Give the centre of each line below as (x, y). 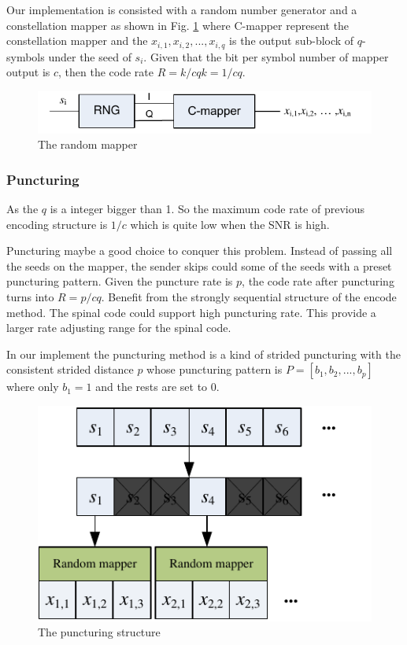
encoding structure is (57, 224)
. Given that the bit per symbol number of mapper (266, 56)
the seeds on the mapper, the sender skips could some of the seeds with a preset (199, 265)
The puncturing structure (99, 632)
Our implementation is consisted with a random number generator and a (182, 9)
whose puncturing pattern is (215, 369)
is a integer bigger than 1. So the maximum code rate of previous (207, 209)
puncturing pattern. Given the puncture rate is (120, 281)
